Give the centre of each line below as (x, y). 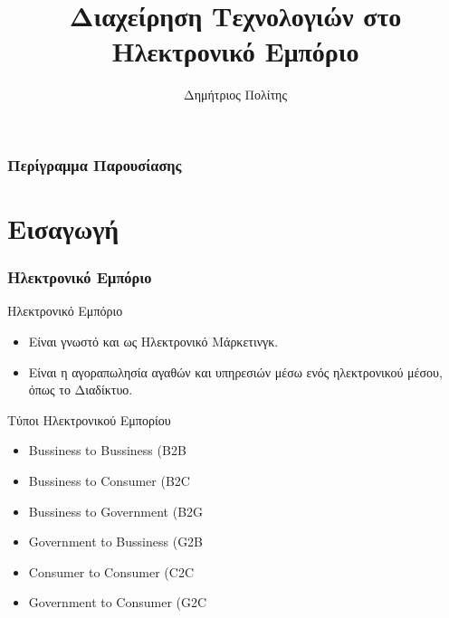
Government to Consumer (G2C (118, 602)
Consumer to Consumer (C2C (111, 571)
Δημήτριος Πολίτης (235, 95)
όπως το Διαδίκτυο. (81, 390)
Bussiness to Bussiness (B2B (107, 450)
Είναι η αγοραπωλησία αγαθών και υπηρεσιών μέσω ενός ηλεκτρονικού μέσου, (235, 371)
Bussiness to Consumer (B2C (109, 480)
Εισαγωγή (63, 228)
